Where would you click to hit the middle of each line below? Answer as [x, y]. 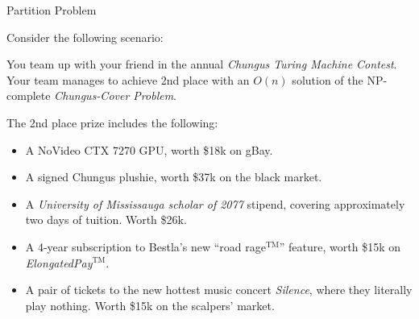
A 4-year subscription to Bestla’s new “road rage [145, 246]
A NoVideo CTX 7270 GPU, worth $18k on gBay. [149, 149]
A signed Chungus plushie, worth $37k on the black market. [174, 177]
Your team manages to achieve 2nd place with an [128, 79]
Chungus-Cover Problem [114, 95]
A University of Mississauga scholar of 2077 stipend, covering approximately [215, 203]
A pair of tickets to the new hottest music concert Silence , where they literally [219, 290]
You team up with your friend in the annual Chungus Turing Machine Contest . [202, 64]
